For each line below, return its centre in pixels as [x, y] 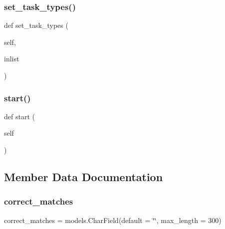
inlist [12, 59]
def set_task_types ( [36, 25]
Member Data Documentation [84, 176]
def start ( [19, 116]
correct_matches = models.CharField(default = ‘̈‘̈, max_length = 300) [113, 220]
